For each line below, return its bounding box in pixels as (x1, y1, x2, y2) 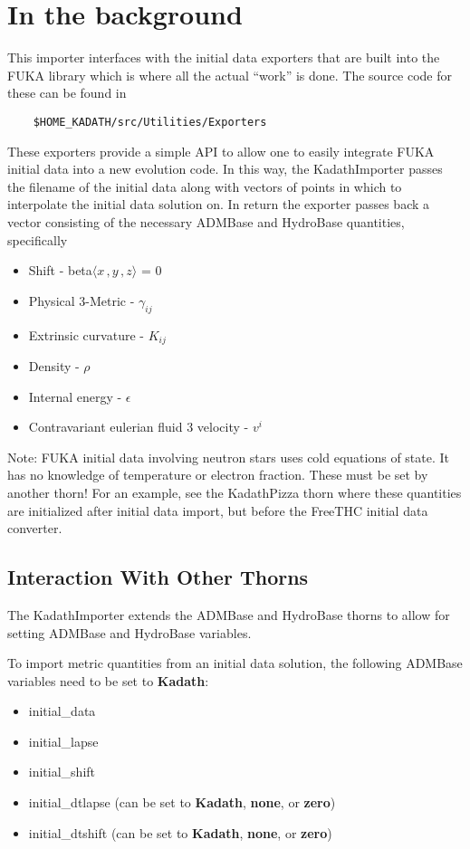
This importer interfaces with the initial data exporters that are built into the (7, 48, 440, 67)
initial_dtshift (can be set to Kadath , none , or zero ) (28, 823, 332, 842)
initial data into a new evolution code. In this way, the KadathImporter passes (7, 159, 443, 178)
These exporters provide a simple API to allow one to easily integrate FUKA (7, 141, 435, 160)
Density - (28, 356, 80, 375)
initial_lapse (28, 731, 99, 750)
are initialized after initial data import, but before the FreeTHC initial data (7, 501, 428, 520)
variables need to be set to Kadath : (7, 671, 209, 690)
